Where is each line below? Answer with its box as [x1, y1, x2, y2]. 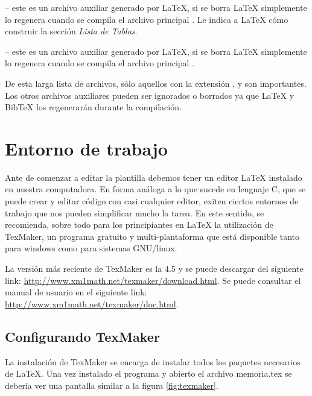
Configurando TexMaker [5, 327, 160, 345]
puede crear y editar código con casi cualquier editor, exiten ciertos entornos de [5, 195, 299, 207]
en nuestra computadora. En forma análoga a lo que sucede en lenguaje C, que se [5, 183, 306, 195]
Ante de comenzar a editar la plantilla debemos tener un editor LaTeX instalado [5, 171, 302, 183]
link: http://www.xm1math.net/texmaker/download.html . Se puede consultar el [5, 274, 301, 286]
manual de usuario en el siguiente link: [5, 286, 147, 298]
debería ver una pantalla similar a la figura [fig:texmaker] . [5, 379, 218, 391]
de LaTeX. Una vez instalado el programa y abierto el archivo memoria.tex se [5, 367, 292, 380]
